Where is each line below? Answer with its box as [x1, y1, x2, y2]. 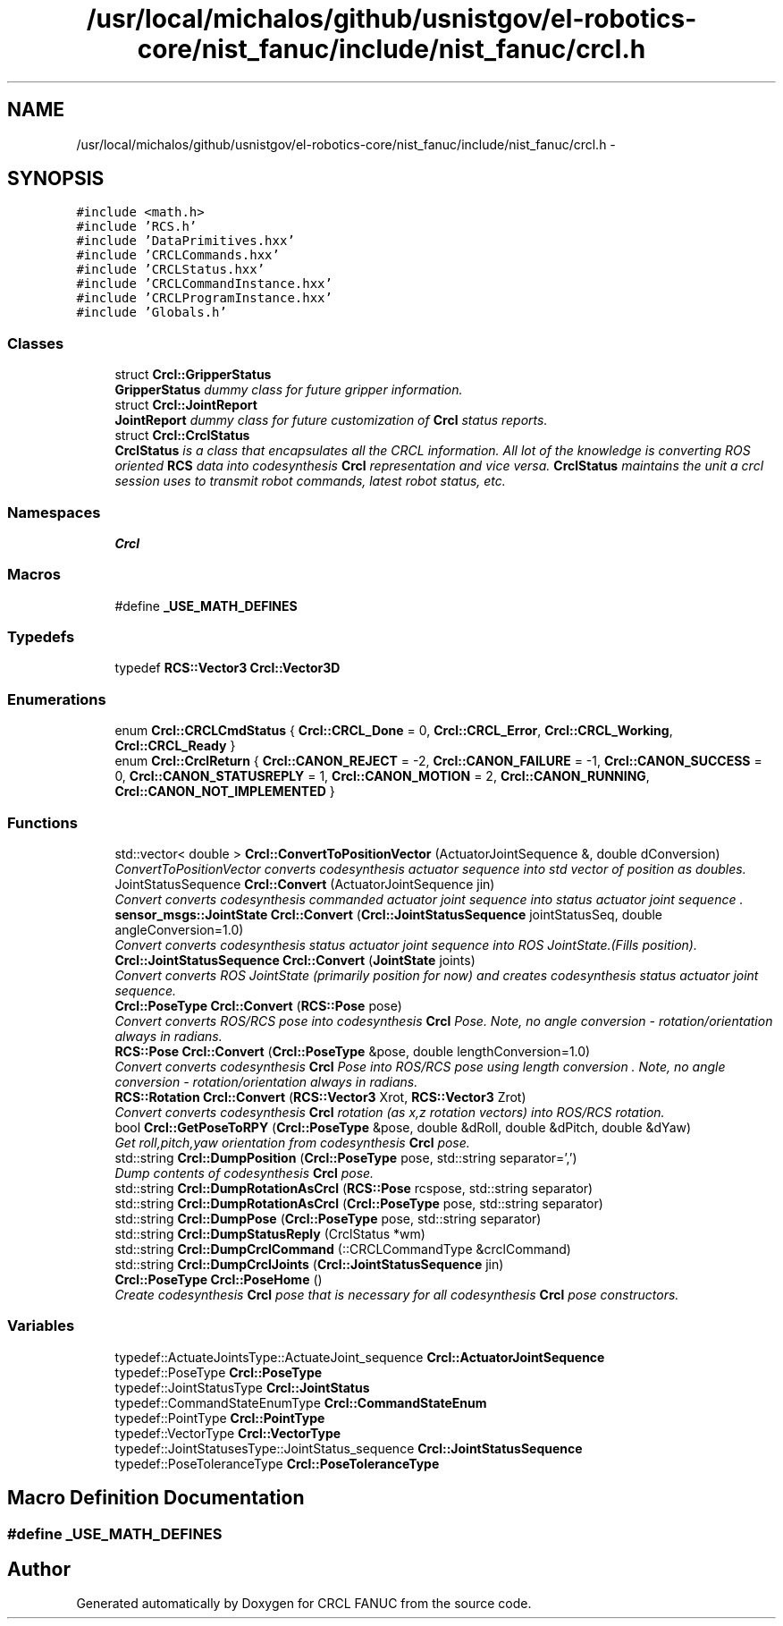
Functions [7, 813, 78, 832]
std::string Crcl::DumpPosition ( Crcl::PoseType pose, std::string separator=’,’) [114, 1149, 577, 1165]
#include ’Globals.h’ [76, 305, 227, 320]
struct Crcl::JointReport [114, 397, 257, 413]
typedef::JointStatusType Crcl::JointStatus [114, 1379, 370, 1395]
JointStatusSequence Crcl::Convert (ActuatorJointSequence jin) [114, 876, 495, 892]
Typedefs [7, 628, 75, 647]
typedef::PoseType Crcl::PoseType [114, 1364, 323, 1380]
